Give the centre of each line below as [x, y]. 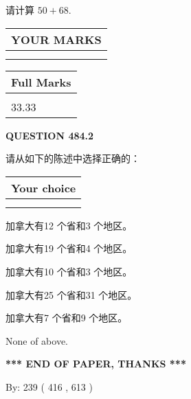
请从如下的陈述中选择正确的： [73, 158]
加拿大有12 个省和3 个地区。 [69, 225]
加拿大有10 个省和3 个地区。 [69, 271]
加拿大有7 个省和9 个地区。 [67, 318]
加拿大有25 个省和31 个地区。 [71, 294]
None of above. [37, 340]
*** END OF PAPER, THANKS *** [96, 364]
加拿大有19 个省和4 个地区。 [69, 248]
